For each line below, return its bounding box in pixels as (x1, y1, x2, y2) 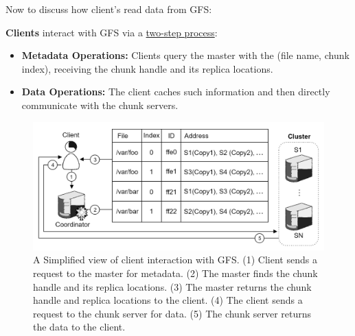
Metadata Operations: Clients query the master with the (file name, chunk (21, 48, 350, 62)
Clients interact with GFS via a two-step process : (5, 25, 218, 39)
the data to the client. (33, 320, 126, 334)
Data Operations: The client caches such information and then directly (21, 84, 330, 99)
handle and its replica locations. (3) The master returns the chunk (33, 279, 312, 293)
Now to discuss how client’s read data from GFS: (5, 2, 212, 16)
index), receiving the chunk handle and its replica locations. (21, 61, 273, 75)
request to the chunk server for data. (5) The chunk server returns (33, 306, 312, 320)
